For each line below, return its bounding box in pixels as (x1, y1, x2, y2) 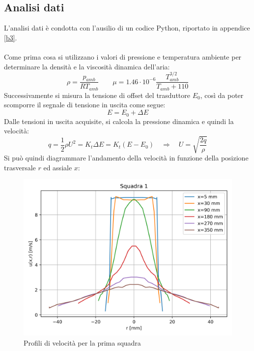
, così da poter (200, 90, 244, 100)
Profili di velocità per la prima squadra (24, 338, 141, 348)
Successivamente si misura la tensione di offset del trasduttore (4, 90, 190, 100)
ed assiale (43, 162, 72, 172)
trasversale (4, 162, 36, 172)
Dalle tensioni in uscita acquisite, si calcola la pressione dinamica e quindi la (4, 116, 234, 126)
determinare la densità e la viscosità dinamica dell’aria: (4, 61, 170, 71)
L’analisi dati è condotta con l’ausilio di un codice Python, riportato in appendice (4, 23, 250, 33)
